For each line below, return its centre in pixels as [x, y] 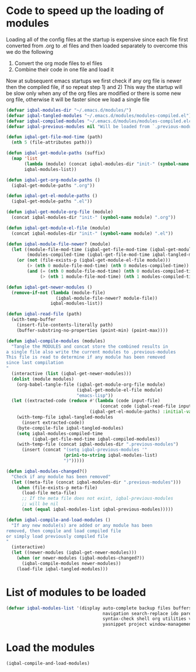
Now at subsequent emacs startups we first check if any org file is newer [94, 81]
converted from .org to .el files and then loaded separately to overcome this [97, 46]
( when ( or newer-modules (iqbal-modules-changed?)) [80, 558]
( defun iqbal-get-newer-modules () [49, 287]
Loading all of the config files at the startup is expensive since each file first [97, 39]
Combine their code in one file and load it [64, 69]
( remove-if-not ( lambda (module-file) [59, 293]
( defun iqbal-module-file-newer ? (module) [58, 244]
